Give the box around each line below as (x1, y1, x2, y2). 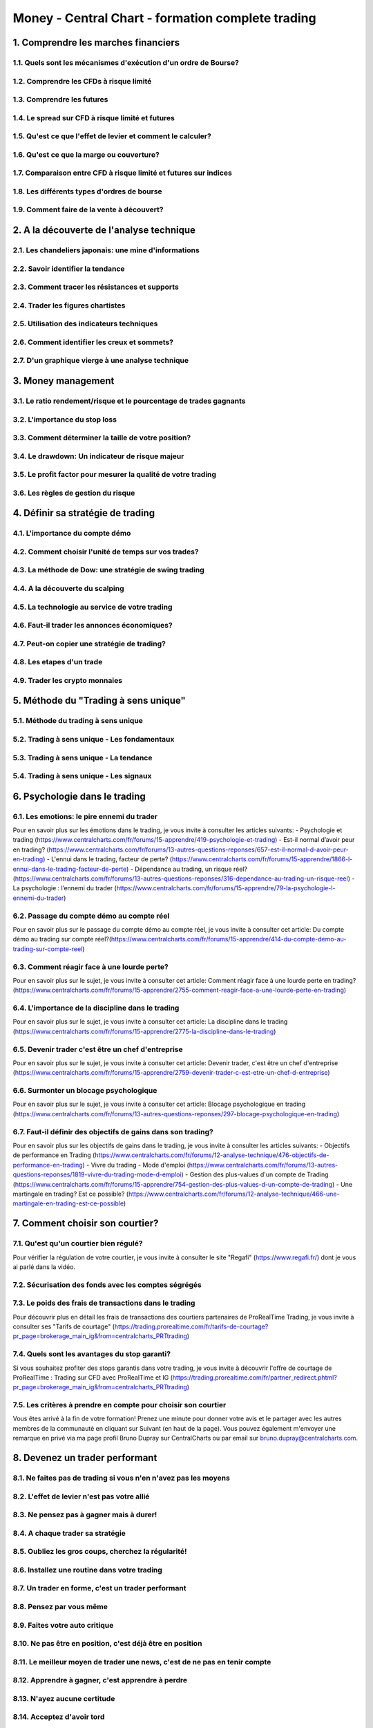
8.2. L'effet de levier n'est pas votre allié (12, 1492, 150, 1501)
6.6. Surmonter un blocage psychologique (12, 1086, 157, 1096)
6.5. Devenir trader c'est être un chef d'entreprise (12, 1044, 183, 1054)
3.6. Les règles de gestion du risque (12, 488, 135, 498)
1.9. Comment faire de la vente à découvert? (12, 205, 164, 214)
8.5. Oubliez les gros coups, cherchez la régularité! (12, 1547, 187, 1557)
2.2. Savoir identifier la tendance (12, 263, 125, 273)
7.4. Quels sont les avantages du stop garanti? (12, 1349, 171, 1359)
